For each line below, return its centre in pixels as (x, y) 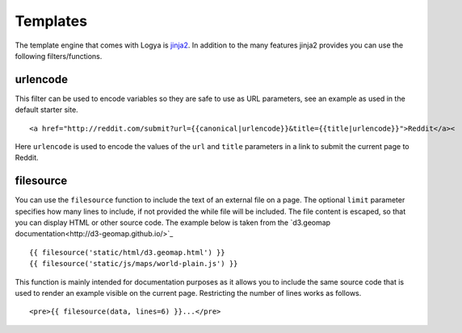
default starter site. (46, 110)
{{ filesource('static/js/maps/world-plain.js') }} (134, 264)
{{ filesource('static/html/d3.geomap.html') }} (127, 252)
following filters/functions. (59, 56)
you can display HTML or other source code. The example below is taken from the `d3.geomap (173, 223)
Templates (51, 21)
